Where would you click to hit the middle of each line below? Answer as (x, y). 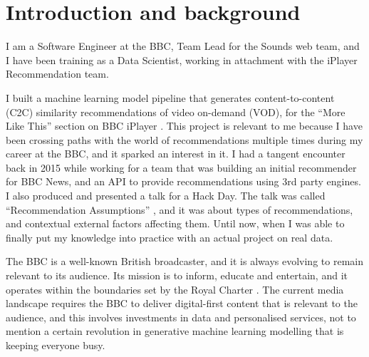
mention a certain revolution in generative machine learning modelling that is (175, 331)
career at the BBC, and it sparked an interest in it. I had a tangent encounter (176, 154)
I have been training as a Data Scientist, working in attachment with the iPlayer (182, 59)
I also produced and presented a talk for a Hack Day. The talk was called (166, 196)
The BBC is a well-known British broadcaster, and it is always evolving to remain (184, 261)
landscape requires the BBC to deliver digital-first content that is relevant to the (182, 303)
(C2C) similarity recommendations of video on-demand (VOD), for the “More (176, 112)
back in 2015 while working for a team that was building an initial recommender (181, 167)
